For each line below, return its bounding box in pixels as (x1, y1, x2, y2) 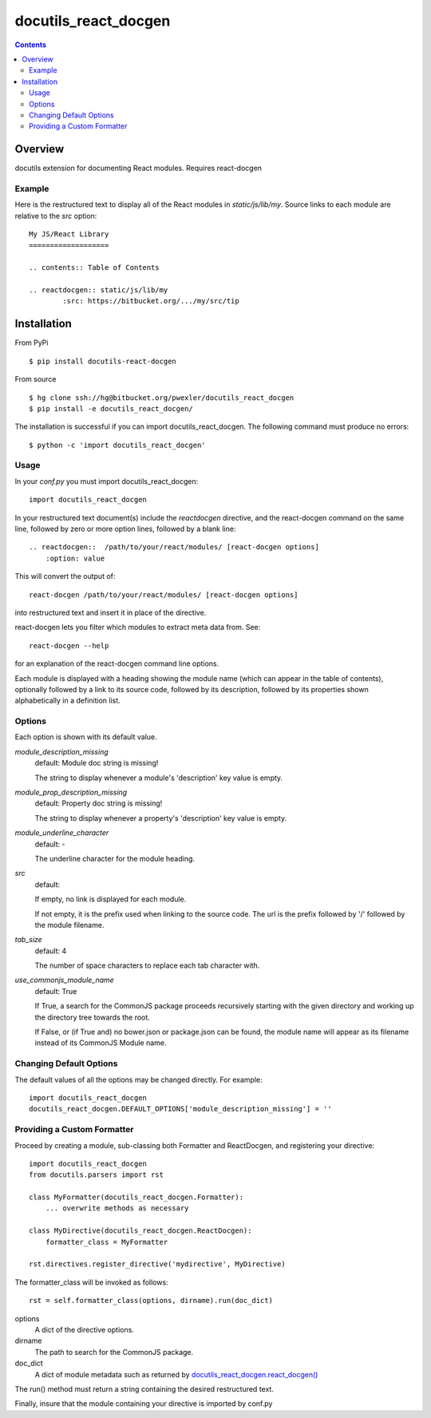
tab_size (14, 935, 43, 945)
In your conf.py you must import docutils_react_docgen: (14, 476, 199, 486)
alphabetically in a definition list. (14, 695, 121, 706)
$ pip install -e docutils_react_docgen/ (29, 404, 193, 413)
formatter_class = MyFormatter (45, 1238, 168, 1246)
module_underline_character (14, 828, 109, 838)
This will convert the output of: (14, 572, 116, 581)
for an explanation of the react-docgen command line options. (14, 659, 219, 668)
